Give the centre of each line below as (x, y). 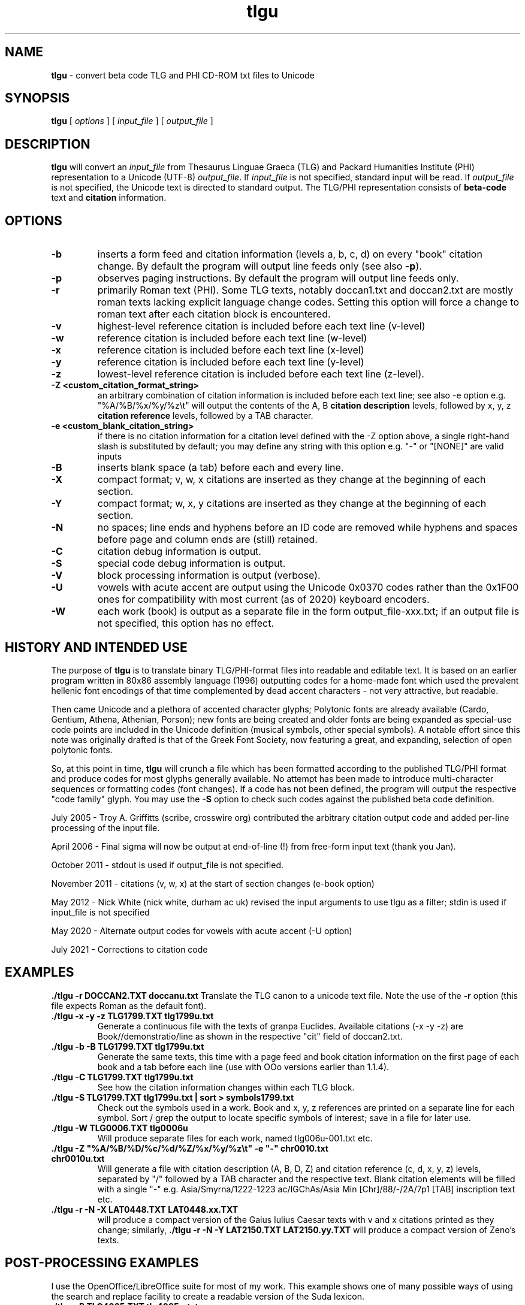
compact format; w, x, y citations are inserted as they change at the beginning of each (292, 504)
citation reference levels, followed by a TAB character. (205, 416)
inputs (110, 457)
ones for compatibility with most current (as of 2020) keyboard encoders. (263, 599)
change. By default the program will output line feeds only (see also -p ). (260, 266)
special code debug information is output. (191, 564)
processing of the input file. (105, 827)
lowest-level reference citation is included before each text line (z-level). (261, 374)
